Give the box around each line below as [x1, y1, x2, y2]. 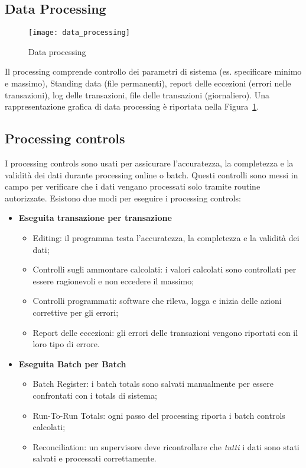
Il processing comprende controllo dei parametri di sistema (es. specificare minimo [5, 65, 302, 78]
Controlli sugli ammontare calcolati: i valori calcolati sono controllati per [32, 263, 297, 275]
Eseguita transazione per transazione [18, 211, 172, 224]
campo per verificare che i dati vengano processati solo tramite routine [5, 180, 261, 193]
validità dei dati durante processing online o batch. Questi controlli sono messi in [5, 168, 298, 181]
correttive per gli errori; [32, 306, 119, 318]
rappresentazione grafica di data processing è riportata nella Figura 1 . [5, 100, 259, 113]
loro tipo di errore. [32, 338, 100, 350]
